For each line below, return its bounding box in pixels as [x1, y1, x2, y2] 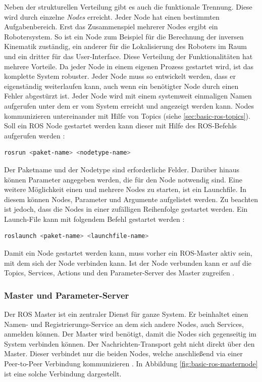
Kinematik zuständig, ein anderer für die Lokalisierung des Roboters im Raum [4, 41, 247, 52]
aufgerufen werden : [4, 130, 65, 140]
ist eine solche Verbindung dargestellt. [4, 368, 122, 378]
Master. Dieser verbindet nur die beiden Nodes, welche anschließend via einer [4, 348, 243, 359]
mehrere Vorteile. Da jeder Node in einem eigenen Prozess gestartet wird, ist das [4, 61, 254, 71]
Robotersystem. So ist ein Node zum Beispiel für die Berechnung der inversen [4, 31, 244, 41]
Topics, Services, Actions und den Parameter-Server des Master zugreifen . [4, 267, 235, 278]
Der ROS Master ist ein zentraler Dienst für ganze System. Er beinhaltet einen [4, 309, 248, 319]
